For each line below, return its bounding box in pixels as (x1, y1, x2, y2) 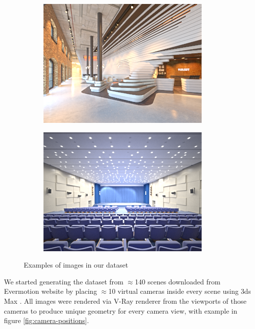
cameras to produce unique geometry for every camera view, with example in (4, 305, 237, 316)
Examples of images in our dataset (24, 260, 128, 270)
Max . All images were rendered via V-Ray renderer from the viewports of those (4, 295, 247, 306)
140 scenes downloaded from (135, 276, 220, 286)
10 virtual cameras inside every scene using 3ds (108, 286, 251, 296)
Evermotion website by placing (4, 286, 97, 296)
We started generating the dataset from (4, 276, 124, 286)
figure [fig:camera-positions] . (4, 315, 89, 326)
